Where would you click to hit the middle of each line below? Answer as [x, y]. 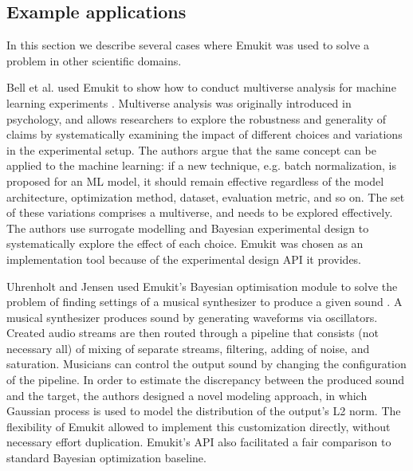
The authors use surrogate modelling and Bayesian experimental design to [188, 228]
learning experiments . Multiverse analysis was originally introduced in [179, 102]
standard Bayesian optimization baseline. [106, 458]
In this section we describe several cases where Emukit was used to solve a [188, 45]
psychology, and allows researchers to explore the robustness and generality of [196, 118]
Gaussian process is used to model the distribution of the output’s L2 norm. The [204, 411]
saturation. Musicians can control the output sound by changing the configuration [206, 364]
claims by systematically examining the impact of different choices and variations [205, 134]
